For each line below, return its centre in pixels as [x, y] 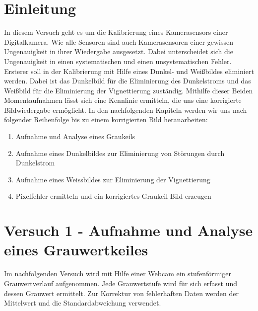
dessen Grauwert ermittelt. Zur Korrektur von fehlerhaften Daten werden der [121, 293]
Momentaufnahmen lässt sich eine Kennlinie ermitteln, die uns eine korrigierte [123, 100]
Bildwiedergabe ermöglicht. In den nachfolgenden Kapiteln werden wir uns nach [126, 110]
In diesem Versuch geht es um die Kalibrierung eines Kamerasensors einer [116, 32]
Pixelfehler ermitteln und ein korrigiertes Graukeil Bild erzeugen [113, 196]
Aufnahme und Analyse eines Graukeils [75, 136]
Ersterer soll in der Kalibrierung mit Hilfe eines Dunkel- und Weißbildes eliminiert [129, 71]
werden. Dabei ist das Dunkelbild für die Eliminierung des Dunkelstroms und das [128, 81]
